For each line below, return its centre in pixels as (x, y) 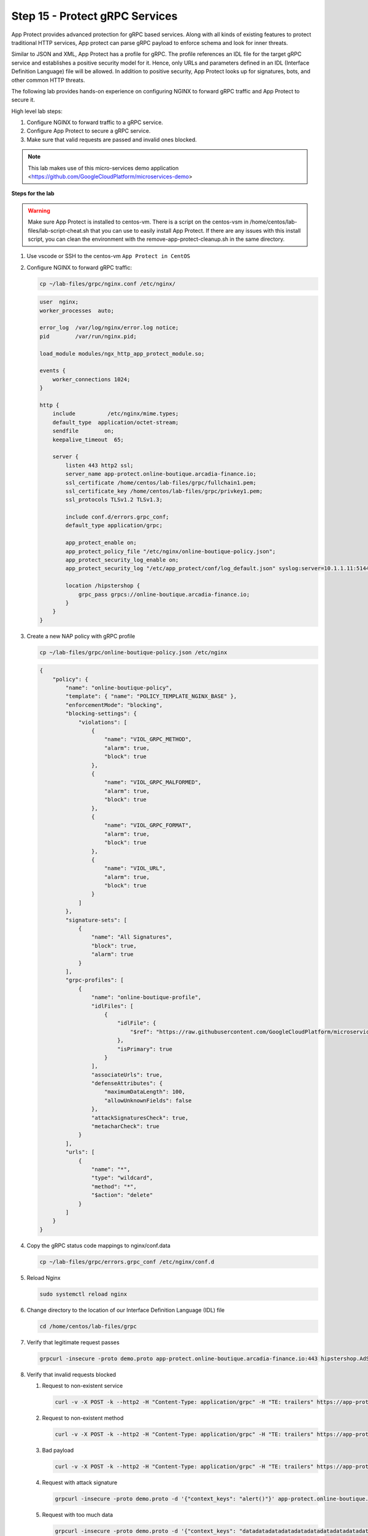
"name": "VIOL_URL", (135, 868)
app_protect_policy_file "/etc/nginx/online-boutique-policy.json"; (171, 551)
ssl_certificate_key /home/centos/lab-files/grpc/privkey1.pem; (164, 491)
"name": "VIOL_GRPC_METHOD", (148, 739)
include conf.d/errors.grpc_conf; (117, 517)
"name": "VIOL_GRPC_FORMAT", (148, 825)
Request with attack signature (80, 1482)
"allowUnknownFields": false (148, 1100)
